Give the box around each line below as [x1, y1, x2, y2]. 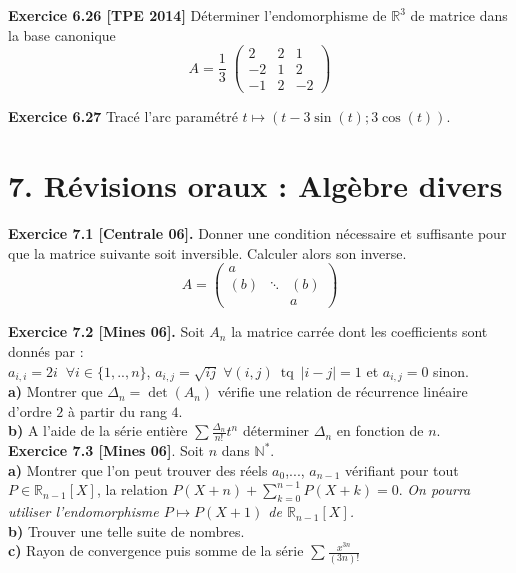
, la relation [96, 479, 168, 500]
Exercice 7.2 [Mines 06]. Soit [8, 321, 205, 342]
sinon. [433, 360, 469, 381]
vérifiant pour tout [345, 459, 459, 480]
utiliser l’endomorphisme [8, 501, 159, 522]
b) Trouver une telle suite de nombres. [8, 520, 245, 541]
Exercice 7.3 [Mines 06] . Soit [8, 440, 205, 461]
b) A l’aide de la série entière [8, 420, 188, 441]
